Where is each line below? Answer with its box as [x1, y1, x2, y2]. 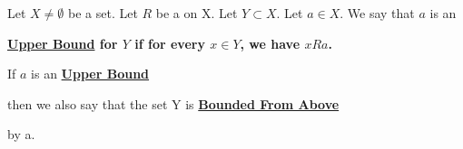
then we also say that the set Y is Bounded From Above [7, 94, 340, 113]
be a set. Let [67, 4, 138, 22]
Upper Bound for [7, 33, 118, 52]
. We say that [340, 4, 415, 22]
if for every [134, 33, 205, 52]
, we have [240, 33, 300, 52]
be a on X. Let [155, 4, 238, 22]
